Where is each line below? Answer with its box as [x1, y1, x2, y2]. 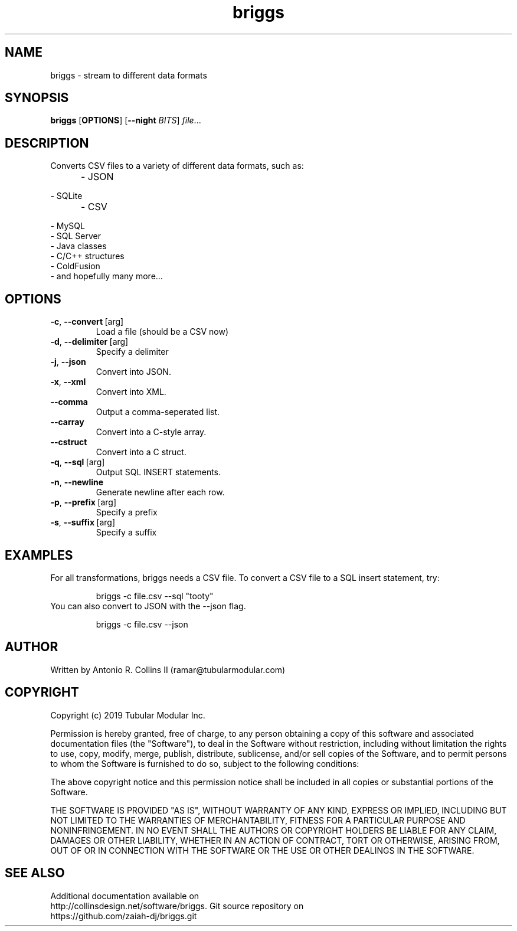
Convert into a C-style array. [96, 427, 207, 437]
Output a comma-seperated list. [96, 407, 220, 417]
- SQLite [50, 191, 83, 201]
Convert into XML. [96, 387, 166, 397]
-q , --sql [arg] [50, 457, 105, 468]
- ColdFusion [50, 261, 100, 272]
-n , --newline [50, 477, 104, 488]
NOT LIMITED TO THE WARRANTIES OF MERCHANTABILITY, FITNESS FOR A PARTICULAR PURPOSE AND [50, 815, 466, 825]
